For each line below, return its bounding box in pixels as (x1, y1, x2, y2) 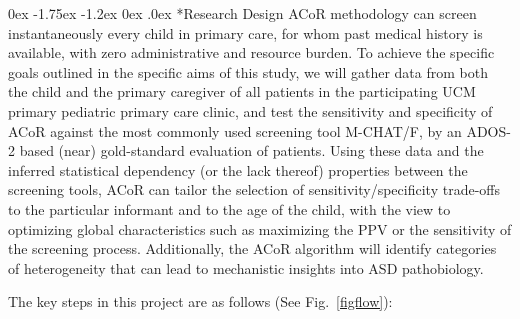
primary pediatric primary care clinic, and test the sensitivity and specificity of (8, 100, 493, 121)
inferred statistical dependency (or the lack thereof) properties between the (8, 159, 468, 180)
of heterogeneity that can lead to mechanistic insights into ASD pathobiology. (8, 257, 484, 278)
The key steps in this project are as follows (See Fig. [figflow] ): (8, 291, 393, 312)
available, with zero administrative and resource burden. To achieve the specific (8, 42, 495, 63)
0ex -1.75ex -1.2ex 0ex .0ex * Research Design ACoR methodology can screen (8, 3, 477, 23)
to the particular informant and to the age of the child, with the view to (8, 198, 451, 219)
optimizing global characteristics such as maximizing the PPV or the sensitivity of (8, 218, 512, 239)
